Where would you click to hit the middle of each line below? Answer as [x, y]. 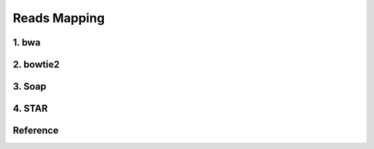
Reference [36, 131]
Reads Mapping [59, 18]
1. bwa [27, 42]
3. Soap [29, 87]
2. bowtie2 [36, 64]
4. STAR [30, 109]
